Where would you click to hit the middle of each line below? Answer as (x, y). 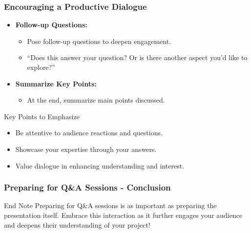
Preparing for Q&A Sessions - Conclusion (87, 187)
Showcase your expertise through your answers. (86, 149)
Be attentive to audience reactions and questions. (89, 133)
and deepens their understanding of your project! (77, 224)
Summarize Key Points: (56, 83)
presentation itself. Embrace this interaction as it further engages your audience (123, 215)
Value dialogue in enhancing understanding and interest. (100, 165)
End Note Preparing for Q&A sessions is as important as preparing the (110, 205)
